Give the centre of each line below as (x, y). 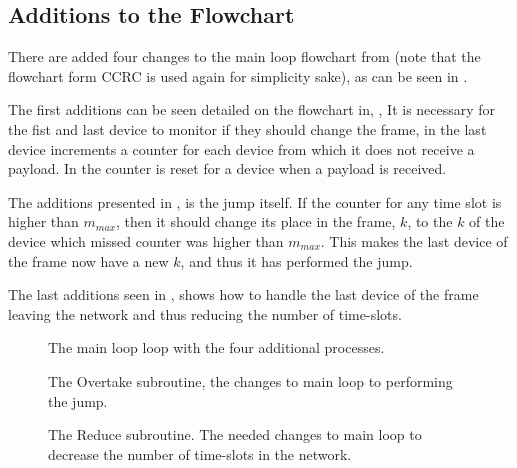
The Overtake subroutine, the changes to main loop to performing (250, 380)
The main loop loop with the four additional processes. (216, 347)
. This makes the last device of (414, 240)
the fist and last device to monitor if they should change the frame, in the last (247, 128)
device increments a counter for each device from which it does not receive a (241, 148)
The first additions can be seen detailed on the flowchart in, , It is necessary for (252, 109)
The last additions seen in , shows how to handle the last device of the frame (243, 294)
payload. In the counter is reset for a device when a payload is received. (227, 168)
